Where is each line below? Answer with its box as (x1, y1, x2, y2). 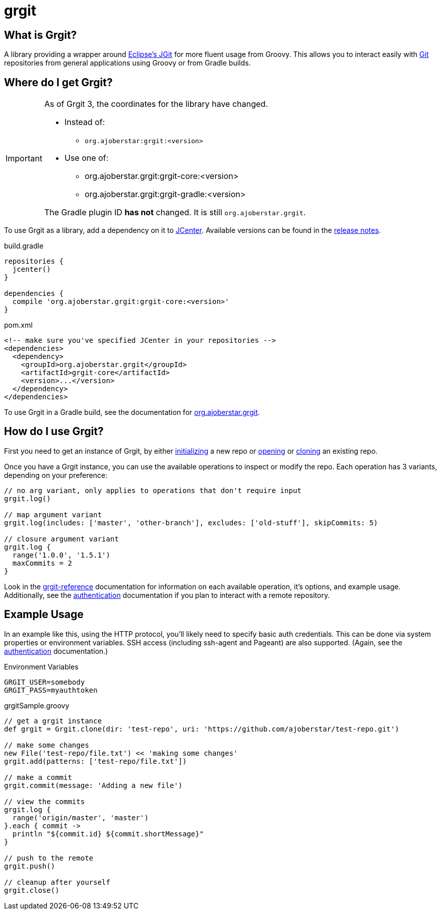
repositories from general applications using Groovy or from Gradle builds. (4, 58, 251, 68)
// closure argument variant (4, 534, 119, 543)
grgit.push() (4, 862, 55, 870)
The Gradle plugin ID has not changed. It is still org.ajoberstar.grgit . (44, 207, 306, 218)
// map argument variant (4, 510, 102, 519)
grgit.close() (4, 886, 59, 894)
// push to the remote (4, 854, 94, 862)
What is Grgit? (4, 28, 77, 41)
